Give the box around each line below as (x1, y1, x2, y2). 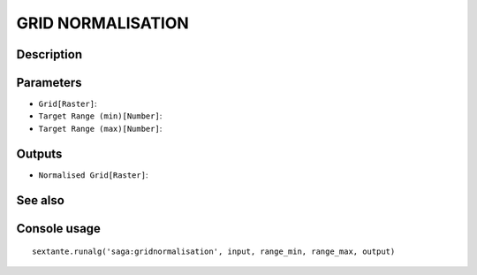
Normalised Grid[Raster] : (38, 169, 148, 180)
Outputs (16, 146, 63, 161)
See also (16, 193, 65, 208)
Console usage (16, 221, 102, 236)
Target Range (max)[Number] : (38, 123, 163, 134)
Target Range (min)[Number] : (38, 111, 163, 121)
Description (16, 47, 83, 62)
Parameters (16, 75, 82, 90)
